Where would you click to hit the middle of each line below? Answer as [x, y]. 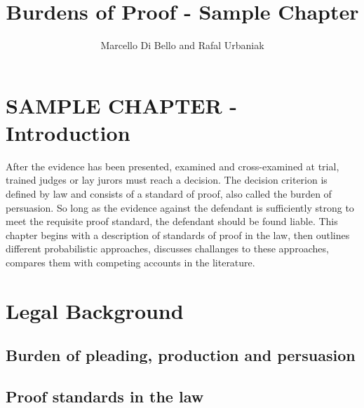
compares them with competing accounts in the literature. [130, 262]
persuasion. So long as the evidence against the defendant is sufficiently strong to [180, 207]
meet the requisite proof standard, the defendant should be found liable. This [172, 221]
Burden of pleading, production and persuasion [181, 355]
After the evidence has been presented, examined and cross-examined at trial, [173, 166]
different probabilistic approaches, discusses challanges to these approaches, [167, 249]
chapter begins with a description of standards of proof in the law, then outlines [178, 234]
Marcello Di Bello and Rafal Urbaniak [182, 45]
